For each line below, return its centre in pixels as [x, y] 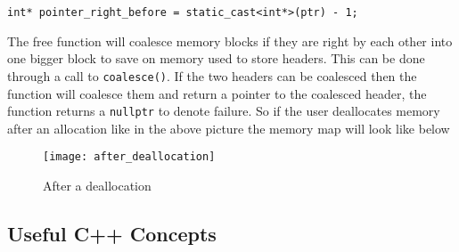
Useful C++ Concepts [112, 233]
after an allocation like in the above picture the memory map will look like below [229, 128]
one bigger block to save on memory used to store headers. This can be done [216, 58]
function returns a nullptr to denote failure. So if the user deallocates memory [224, 111]
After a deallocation [97, 185]
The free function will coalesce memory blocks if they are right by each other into [230, 41]
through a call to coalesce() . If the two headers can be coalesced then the [212, 75]
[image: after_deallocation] [129, 157]
